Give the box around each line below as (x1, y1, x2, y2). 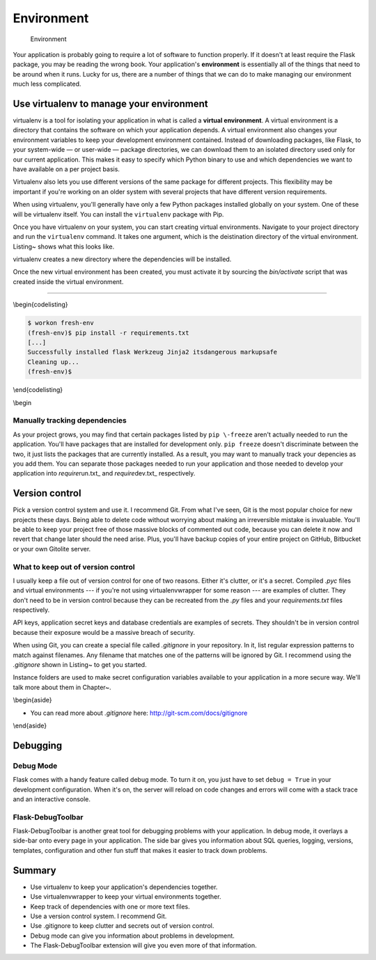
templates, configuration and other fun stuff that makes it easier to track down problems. (13, 846, 268, 854)
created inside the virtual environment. (13, 277, 124, 285)
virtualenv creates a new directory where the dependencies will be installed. (13, 255, 232, 264)
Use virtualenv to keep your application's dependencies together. (30, 883, 218, 891)
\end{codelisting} (13, 386, 63, 394)
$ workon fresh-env (27, 319, 94, 327)
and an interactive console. (13, 794, 91, 803)
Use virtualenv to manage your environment (13, 97, 208, 109)
